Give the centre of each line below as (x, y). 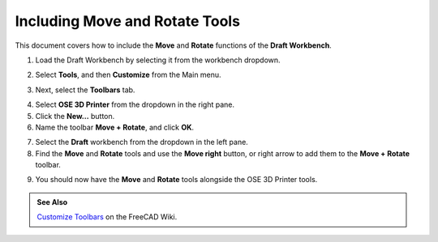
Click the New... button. (75, 116)
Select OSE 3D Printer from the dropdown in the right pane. (135, 104)
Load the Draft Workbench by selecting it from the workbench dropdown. (158, 60)
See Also (52, 202)
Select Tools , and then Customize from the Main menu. (129, 75)
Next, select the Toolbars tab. (85, 90)
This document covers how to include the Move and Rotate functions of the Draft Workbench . (173, 45)
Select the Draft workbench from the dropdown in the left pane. (142, 142)
